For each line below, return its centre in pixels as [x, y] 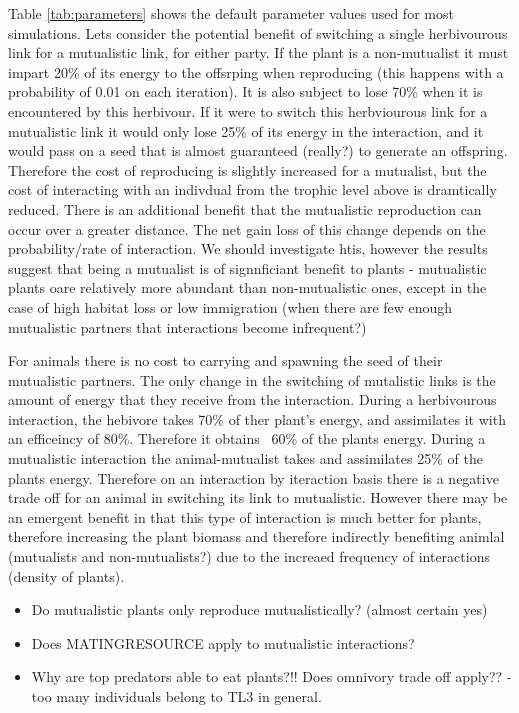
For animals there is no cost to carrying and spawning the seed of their [225, 360]
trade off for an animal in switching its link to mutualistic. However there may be [258, 497]
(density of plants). [66, 575]
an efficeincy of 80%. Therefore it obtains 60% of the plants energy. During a [247, 438]
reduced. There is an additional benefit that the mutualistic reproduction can [245, 208]
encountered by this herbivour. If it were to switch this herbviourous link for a [248, 110]
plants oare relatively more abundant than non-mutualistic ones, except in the [247, 287]
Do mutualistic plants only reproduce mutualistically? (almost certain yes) [259, 609]
